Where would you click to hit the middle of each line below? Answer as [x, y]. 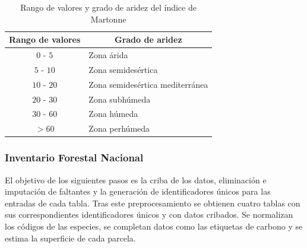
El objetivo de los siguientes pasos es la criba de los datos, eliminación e [136, 179]
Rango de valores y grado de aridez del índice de [108, 7]
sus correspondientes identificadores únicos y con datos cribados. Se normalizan [149, 214]
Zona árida [108, 55]
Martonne [108, 19]
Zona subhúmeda [120, 99]
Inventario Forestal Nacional [74, 158]
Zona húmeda [113, 114]
